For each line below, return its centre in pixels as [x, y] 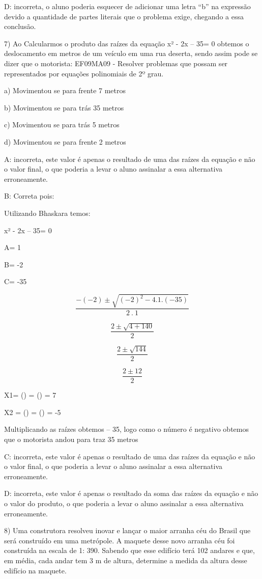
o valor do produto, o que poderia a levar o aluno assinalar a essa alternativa [124, 503]
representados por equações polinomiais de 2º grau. [84, 73]
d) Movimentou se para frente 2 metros [65, 141]
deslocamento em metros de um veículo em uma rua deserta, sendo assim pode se [131, 53]
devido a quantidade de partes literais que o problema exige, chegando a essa [124, 16]
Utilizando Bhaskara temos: [47, 213]
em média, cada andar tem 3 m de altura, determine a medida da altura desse [126, 560]
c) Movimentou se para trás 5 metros [62, 125]
